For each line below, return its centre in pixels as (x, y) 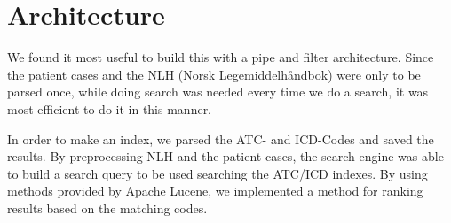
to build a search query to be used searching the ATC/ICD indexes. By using (218, 173)
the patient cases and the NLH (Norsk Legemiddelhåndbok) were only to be (214, 74)
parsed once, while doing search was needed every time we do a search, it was (218, 92)
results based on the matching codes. (107, 208)
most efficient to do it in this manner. (110, 108)
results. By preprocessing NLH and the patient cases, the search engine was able (225, 156)
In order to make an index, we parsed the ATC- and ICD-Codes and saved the (221, 138)
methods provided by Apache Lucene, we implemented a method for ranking (215, 191)
